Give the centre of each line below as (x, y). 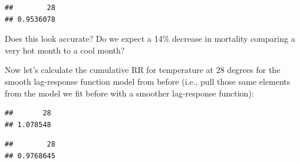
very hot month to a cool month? (65, 50)
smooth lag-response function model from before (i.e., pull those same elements (148, 81)
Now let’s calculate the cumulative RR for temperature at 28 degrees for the (143, 70)
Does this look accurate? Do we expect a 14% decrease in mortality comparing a (150, 39)
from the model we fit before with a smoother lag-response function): (129, 93)
